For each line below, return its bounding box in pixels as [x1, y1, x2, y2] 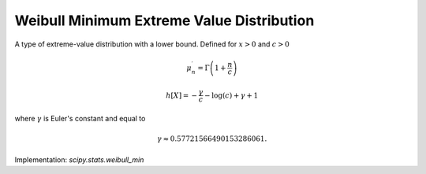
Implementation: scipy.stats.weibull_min [14, 154, 144, 165]
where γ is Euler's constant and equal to [14, 113, 146, 123]
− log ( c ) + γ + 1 [204, 91, 259, 100]
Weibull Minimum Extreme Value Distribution [14, 12, 315, 29]
